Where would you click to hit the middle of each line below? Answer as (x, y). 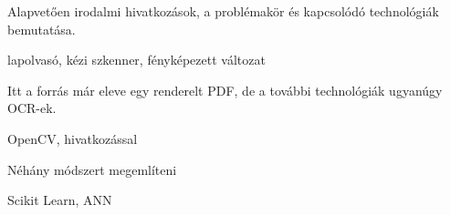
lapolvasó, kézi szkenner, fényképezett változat (136, 60)
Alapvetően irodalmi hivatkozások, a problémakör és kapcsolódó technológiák (223, 11)
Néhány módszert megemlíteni (92, 169)
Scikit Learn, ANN (60, 200)
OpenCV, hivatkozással (73, 138)
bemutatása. (42, 29)
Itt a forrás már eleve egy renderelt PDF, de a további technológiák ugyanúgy (225, 90)
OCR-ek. (32, 108)
